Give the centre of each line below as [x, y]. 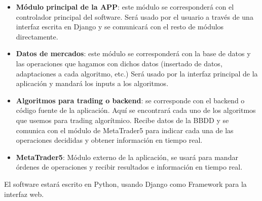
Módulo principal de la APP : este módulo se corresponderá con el [125, 7]
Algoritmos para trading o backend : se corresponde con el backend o [130, 100]
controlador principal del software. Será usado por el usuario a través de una [135, 16]
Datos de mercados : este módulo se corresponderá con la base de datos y [133, 53]
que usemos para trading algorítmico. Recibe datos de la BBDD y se [122, 120]
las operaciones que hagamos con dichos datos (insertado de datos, [119, 63]
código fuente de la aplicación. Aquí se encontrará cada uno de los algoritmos [136, 110]
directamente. [37, 36]
